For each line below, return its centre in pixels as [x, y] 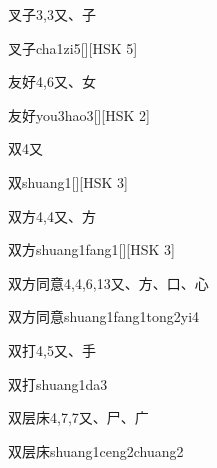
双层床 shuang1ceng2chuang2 [96, 450]
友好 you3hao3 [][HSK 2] [79, 114]
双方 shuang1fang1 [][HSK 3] [91, 249]
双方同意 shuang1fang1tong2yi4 [104, 316]
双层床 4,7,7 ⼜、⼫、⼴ [78, 417]
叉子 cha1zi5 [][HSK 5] [73, 47]
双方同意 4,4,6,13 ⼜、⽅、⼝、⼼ [108, 282]
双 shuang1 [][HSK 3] [68, 181]
